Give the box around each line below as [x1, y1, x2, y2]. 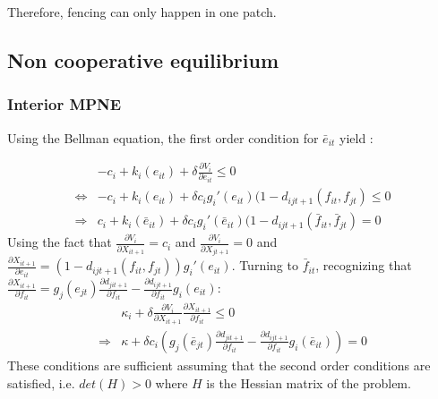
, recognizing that [315, 256, 412, 275]
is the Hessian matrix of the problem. [206, 373, 411, 392]
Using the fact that [7, 233, 112, 251]
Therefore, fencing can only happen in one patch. [7, 3, 277, 21]
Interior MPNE [7, 93, 122, 115]
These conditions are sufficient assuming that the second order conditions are [7, 355, 431, 374]
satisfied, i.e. [7, 373, 75, 392]
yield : [339, 128, 374, 147]
